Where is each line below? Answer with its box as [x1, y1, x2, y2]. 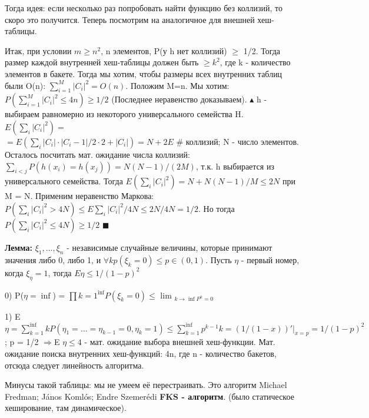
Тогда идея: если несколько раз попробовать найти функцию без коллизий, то [5, 2, 283, 14]
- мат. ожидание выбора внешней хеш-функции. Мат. [84, 336, 275, 348]
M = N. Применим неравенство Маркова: [5, 190, 154, 202]
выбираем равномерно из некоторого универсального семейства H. [5, 108, 244, 120]
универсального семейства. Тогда [5, 175, 123, 187]
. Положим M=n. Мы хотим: [125, 79, 230, 91]
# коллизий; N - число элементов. [176, 135, 300, 147]
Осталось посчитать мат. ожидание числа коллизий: [5, 148, 190, 160]
